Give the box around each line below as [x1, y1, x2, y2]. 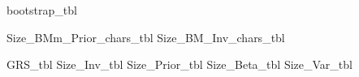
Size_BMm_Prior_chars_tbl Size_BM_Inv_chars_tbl [6, 28, 285, 45]
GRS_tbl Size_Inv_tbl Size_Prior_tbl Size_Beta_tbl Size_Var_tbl [6, 56, 353, 73]
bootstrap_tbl [6, 2, 77, 18]
